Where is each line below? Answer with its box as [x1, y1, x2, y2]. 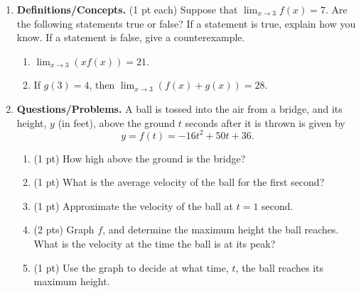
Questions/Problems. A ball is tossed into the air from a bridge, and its [16, 101, 343, 116]
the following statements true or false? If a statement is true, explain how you [16, 16, 356, 31]
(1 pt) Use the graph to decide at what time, [33, 260, 229, 275]
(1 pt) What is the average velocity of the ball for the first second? [33, 175, 325, 189]
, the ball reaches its [235, 260, 324, 275]
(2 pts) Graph [33, 222, 95, 237]
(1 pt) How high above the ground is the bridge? [33, 150, 246, 165]
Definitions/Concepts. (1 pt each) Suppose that [16, 2, 238, 16]
